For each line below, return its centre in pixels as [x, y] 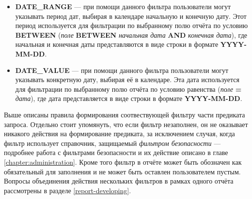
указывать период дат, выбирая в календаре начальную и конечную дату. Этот [131, 16]
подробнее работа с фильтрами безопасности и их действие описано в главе [116, 152]
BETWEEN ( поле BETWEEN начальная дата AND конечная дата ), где [131, 35]
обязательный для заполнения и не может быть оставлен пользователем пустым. [122, 171]
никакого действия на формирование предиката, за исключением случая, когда [119, 134]
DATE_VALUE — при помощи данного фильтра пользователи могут [122, 70]
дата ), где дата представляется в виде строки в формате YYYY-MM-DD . [129, 98]
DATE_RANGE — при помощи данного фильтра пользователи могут [123, 6]
